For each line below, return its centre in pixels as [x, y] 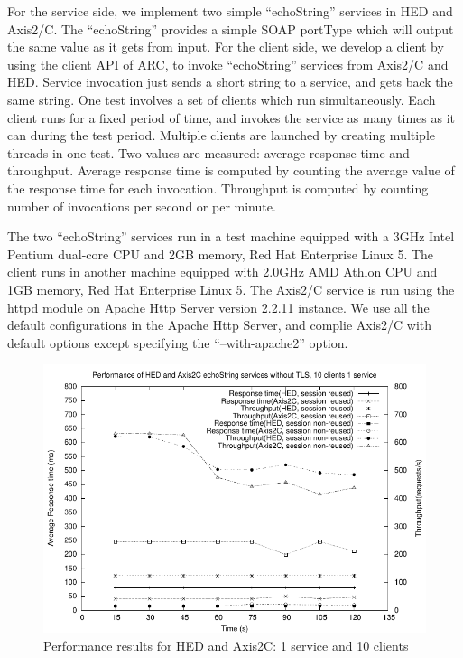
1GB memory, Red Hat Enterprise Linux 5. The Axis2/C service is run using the [231, 289]
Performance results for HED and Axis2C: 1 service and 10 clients [226, 645]
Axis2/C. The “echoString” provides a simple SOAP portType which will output [231, 28]
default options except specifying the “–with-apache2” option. [178, 342]
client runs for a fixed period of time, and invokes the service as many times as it [231, 117]
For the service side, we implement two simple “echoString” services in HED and [230, 11]
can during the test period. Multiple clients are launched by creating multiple [222, 135]
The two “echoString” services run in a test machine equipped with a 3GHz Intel [231, 236]
